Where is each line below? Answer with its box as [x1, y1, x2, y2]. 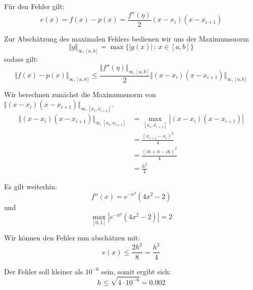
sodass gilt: [4, 54, 38, 64]
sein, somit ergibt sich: [101, 266, 171, 276]
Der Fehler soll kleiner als [4, 266, 83, 276]
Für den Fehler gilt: [4, 1, 65, 11]
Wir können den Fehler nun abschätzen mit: [4, 232, 140, 243]
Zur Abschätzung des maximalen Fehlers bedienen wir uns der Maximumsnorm [4, 33, 249, 44]
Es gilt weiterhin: [4, 181, 57, 191]
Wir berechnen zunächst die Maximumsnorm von [4, 89, 156, 99]
